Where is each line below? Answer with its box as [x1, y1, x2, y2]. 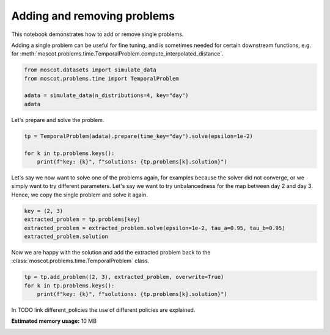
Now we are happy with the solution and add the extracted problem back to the [11, 248, 211, 256]
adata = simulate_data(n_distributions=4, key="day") [24, 92, 189, 99]
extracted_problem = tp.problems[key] [24, 216, 141, 223]
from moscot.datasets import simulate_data [24, 67, 157, 73]
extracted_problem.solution [24, 232, 108, 240]
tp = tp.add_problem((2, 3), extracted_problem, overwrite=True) [24, 273, 224, 281]
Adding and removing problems [11, 9, 175, 23]
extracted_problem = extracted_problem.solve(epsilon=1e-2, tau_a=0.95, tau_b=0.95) [24, 225, 285, 231]
